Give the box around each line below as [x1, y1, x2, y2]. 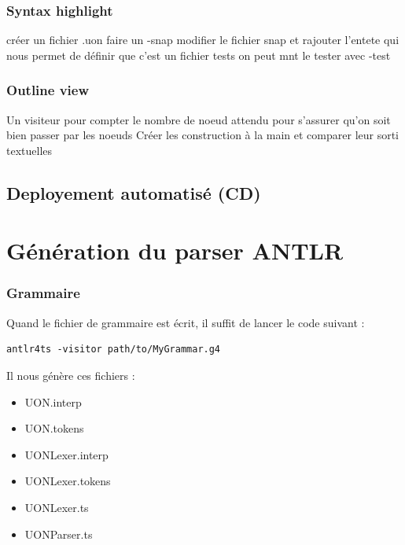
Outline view [6, 80, 90, 100]
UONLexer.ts [24, 499, 89, 515]
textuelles [6, 142, 53, 158]
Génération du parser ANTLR [6, 234, 344, 267]
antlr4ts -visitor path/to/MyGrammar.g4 [6, 344, 221, 355]
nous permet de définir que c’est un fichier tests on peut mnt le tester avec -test [6, 46, 391, 63]
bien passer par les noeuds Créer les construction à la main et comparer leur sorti [6, 127, 399, 143]
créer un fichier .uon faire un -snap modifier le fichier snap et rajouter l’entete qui [6, 31, 399, 48]
